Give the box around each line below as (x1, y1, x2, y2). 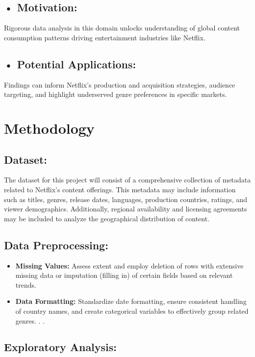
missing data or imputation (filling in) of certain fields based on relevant (15, 270, 233, 280)
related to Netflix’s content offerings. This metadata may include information (4, 184, 236, 194)
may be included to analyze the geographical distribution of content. (4, 213, 210, 223)
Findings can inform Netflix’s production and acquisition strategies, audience (4, 79, 235, 89)
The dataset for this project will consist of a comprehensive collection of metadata (4, 175, 251, 185)
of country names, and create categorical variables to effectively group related (15, 305, 249, 316)
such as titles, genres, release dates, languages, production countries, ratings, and (4, 194, 247, 204)
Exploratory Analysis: (4, 339, 117, 355)
